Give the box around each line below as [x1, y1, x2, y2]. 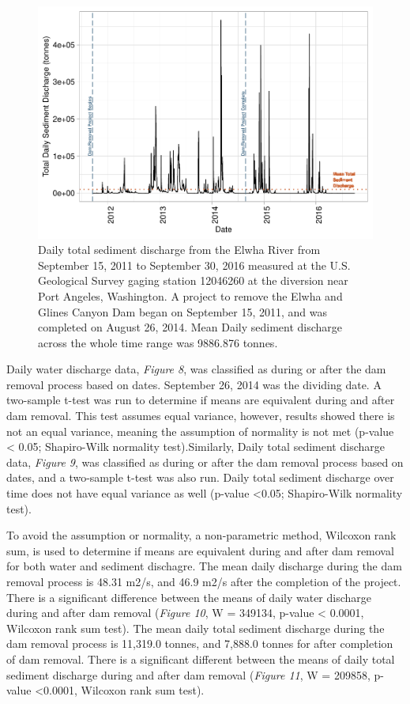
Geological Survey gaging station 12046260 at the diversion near [38, 272, 348, 289]
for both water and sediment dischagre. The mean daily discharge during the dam [6, 558, 402, 574]
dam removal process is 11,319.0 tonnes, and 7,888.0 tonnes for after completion [6, 635, 393, 652]
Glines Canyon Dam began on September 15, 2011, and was [38, 303, 328, 320]
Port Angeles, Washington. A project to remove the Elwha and [38, 287, 343, 304]
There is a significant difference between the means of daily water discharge [6, 589, 372, 605]
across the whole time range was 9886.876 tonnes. [38, 334, 278, 350]
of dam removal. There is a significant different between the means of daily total [6, 650, 395, 667]
